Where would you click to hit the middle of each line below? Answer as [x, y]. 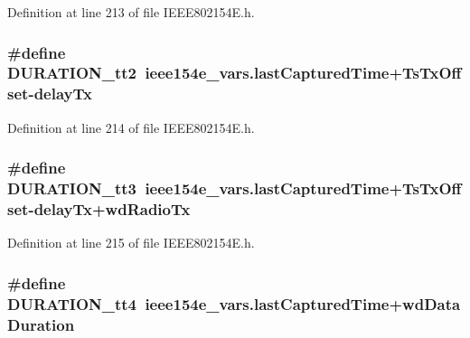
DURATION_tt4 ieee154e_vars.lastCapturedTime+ [205, 303]
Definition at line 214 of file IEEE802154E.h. [131, 127]
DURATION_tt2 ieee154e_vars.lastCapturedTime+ [205, 73]
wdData [432, 303]
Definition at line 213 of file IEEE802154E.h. [131, 12]
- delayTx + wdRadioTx [109, 209]
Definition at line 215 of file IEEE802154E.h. [131, 243]
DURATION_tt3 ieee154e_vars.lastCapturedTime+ [205, 188]
